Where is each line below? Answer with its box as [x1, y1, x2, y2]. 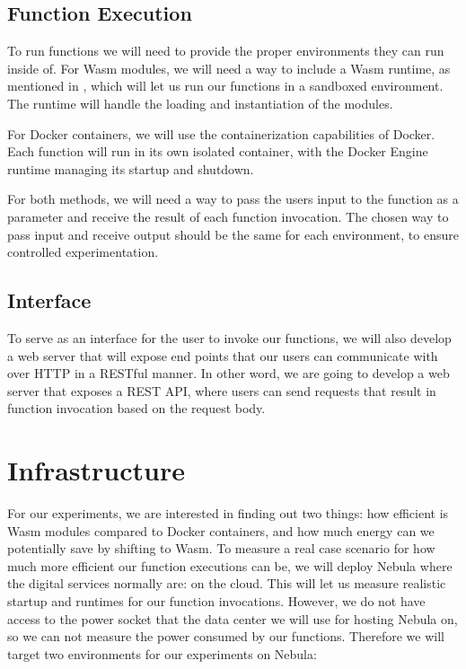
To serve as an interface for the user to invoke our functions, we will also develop [7, 328, 452, 347]
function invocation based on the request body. [7, 399, 266, 418]
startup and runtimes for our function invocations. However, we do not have [7, 592, 426, 610]
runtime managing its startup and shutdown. [7, 159, 254, 178]
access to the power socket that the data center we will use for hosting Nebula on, [7, 609, 458, 628]
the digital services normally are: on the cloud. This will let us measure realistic [7, 574, 446, 593]
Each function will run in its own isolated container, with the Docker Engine [7, 142, 428, 161]
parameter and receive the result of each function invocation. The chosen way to [7, 207, 449, 225]
